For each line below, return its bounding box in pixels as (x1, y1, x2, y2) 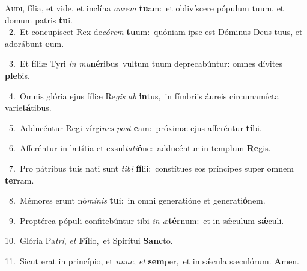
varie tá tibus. (5, 101, 52, 114)
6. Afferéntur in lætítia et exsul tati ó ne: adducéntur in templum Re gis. (8, 142, 271, 154)
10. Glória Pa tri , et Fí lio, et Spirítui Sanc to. (5, 234, 173, 247)
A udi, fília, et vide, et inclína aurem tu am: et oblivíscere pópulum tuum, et (5, 2, 284, 14)
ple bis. (5, 69, 30, 81)
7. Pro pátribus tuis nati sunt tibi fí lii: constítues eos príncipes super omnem (8, 161, 294, 174)
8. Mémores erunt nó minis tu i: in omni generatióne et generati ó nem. (8, 194, 266, 207)
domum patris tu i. (5, 13, 73, 26)
